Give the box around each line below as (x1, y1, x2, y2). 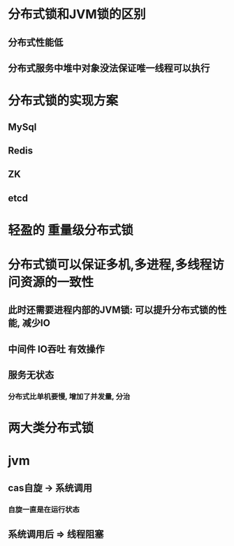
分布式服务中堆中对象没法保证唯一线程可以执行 (8, 62, 210, 74)
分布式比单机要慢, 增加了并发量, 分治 (8, 392, 131, 401)
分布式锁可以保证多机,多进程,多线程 (8, 257, 212, 273)
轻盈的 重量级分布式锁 (8, 222, 133, 238)
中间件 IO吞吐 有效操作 (8, 343, 105, 355)
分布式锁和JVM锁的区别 (8, 6, 146, 22)
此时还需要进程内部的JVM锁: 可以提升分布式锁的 (8, 304, 218, 316)
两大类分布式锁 (8, 420, 94, 436)
